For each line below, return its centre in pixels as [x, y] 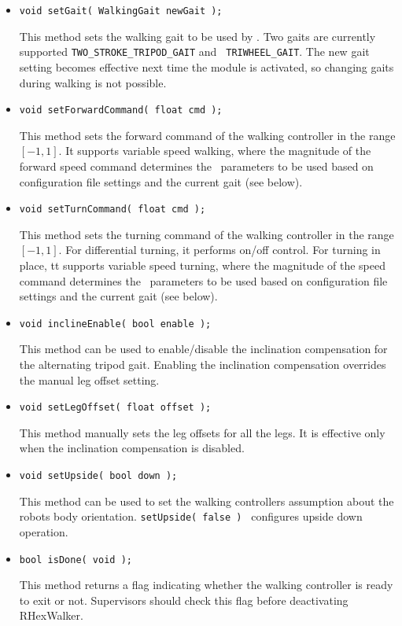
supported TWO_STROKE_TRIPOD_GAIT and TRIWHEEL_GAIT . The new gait [194, 52]
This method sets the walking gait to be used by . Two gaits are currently [197, 36]
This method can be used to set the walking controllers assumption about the [207, 501]
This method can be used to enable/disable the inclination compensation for [203, 349]
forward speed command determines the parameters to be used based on [196, 166]
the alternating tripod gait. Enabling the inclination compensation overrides [203, 364]
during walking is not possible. [93, 82]
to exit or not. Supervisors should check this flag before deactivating [184, 600]
